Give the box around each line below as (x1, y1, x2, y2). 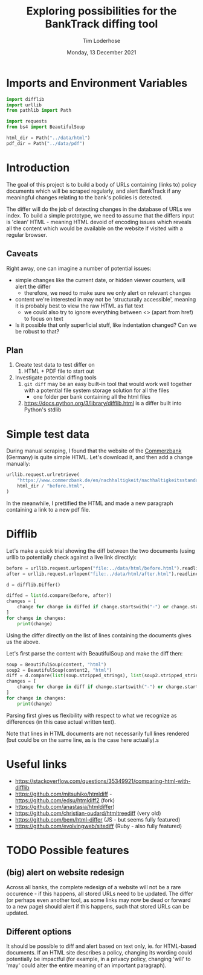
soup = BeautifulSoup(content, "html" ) (6, 661, 107, 668)
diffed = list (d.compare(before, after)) (6, 593, 112, 599)
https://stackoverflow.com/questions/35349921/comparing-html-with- (14, 777, 192, 785)
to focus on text (24, 315, 63, 322)
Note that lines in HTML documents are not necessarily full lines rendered (6, 730, 190, 737)
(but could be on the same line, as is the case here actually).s (6, 736, 159, 744)
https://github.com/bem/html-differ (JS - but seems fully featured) (14, 816, 181, 823)
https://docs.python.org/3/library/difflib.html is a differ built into (24, 400, 182, 407)
